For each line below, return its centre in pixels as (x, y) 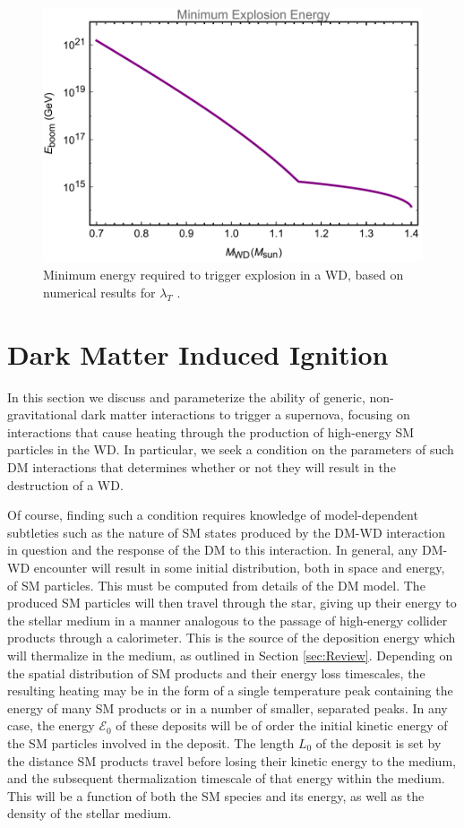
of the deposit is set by (378, 742)
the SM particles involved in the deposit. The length (151, 742)
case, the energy (51, 725)
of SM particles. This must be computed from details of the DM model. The (216, 585)
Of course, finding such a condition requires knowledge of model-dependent (213, 515)
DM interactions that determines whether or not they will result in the (202, 467)
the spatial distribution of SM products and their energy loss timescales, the (216, 673)
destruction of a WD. (65, 484)
